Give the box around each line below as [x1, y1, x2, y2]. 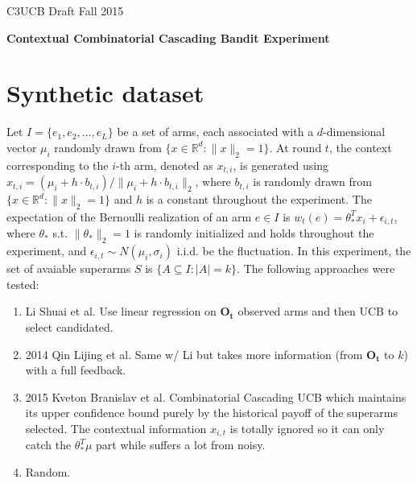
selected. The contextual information [25, 419, 207, 436]
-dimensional [323, 123, 386, 140]
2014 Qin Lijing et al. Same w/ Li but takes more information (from [25, 345, 363, 362]
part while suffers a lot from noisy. [96, 436, 266, 453]
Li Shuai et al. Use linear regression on [25, 303, 217, 320]
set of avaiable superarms [6, 260, 131, 277]
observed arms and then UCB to [237, 303, 398, 320]
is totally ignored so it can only [229, 419, 385, 436]
